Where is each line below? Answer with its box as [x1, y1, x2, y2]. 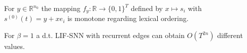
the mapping [41, 3, 81, 13]
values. [4, 41, 25, 51]
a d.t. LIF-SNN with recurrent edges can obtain [36, 30, 185, 40]
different [217, 30, 243, 40]
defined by [130, 3, 163, 13]
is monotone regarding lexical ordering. [67, 13, 189, 23]
